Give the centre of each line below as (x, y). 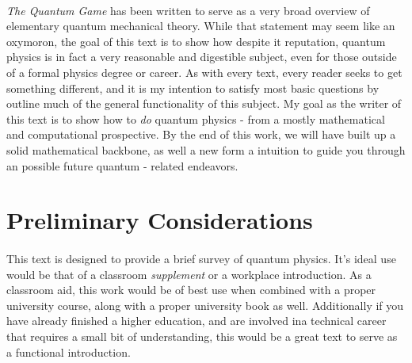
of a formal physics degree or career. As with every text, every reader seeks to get (204, 72)
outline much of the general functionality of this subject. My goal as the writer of (204, 103)
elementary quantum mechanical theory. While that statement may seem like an (201, 26)
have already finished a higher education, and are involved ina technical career (196, 321)
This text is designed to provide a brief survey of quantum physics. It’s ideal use (201, 259)
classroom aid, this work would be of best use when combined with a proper (191, 290)
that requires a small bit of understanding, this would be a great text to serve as (202, 336)
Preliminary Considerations (160, 220)
